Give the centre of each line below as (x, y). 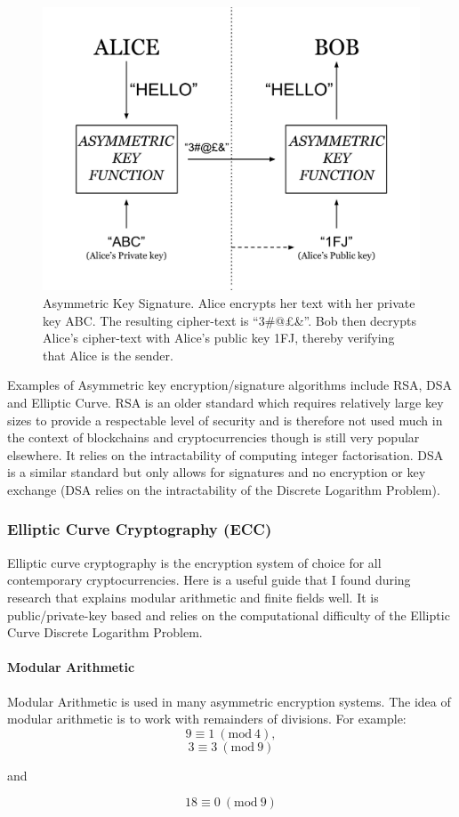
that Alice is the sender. (108, 355)
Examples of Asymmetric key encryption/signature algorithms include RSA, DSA (230, 385)
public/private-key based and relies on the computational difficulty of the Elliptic (229, 615)
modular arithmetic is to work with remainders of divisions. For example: (207, 719)
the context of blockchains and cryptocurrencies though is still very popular (213, 437)
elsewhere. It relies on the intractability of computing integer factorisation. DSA (225, 454)
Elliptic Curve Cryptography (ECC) (140, 529)
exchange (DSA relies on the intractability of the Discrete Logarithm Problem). (224, 489)
